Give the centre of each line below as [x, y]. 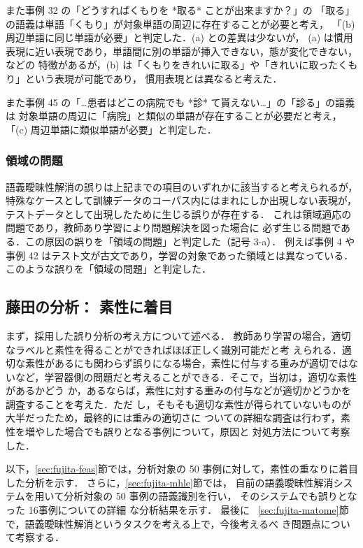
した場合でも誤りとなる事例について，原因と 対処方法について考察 [197, 432]
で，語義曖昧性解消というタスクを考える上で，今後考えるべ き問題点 [163, 523]
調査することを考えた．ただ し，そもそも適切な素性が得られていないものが [178, 404]
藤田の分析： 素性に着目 [90, 307]
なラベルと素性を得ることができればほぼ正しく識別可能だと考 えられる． [174, 349]
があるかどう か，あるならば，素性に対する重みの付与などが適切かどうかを [178, 390]
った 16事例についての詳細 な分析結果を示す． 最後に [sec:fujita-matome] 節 [177, 510]
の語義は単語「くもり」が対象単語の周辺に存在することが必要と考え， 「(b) [180, 23]
